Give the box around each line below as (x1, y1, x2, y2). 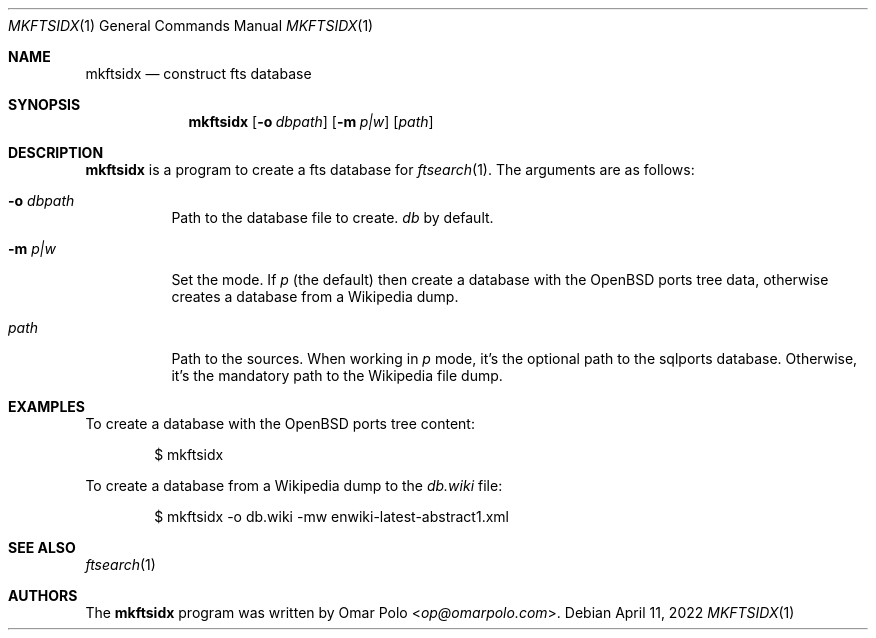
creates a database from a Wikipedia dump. (171, 288, 459, 305)
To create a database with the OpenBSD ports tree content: (85, 415, 475, 432)
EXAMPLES (8, 398, 85, 415)
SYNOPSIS (8, 96, 81, 113)
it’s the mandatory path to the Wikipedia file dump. (171, 367, 503, 384)
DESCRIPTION (8, 144, 104, 161)
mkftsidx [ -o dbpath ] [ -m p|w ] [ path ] (188, 113, 434, 130)
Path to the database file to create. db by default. (171, 209, 494, 226)
